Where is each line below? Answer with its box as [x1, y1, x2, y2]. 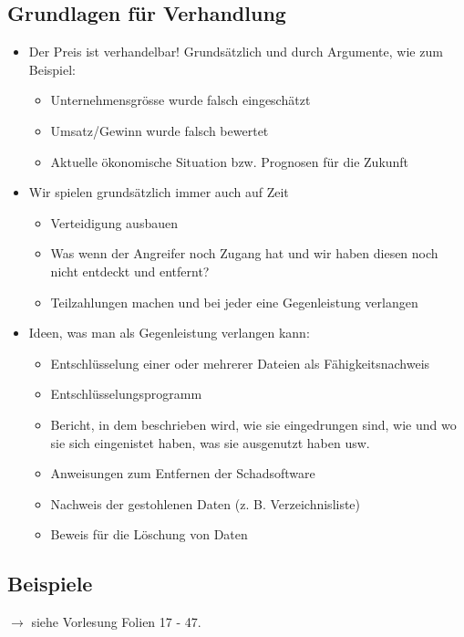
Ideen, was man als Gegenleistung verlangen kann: [28, 323, 310, 342]
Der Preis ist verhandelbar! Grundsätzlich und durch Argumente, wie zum [28, 42, 443, 61]
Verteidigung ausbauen [50, 213, 178, 232]
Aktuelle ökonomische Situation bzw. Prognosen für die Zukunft [50, 151, 409, 171]
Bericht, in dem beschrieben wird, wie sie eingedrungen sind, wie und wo [50, 414, 457, 433]
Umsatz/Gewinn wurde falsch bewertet [50, 120, 269, 140]
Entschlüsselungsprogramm [50, 384, 202, 403]
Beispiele [7, 569, 93, 598]
